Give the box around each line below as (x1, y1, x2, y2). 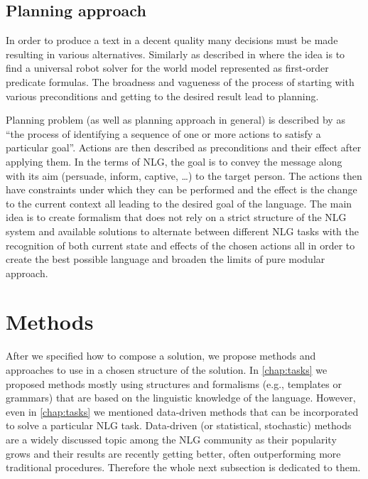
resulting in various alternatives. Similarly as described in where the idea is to (6, 46, 345, 61)
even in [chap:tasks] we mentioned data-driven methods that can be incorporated (6, 404, 359, 419)
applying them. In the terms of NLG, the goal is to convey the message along (6, 154, 342, 168)
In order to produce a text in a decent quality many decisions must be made (6, 33, 338, 48)
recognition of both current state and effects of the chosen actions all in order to (6, 237, 355, 252)
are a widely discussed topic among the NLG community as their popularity (6, 431, 337, 446)
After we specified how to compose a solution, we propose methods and (6, 348, 316, 363)
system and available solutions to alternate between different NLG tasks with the (6, 223, 359, 238)
